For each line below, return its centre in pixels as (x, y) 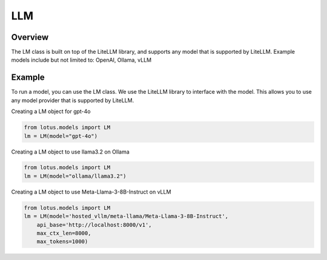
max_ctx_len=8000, (64, 233)
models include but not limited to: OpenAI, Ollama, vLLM (81, 60)
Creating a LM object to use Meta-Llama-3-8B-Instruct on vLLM (91, 192)
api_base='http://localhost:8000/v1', (94, 225)
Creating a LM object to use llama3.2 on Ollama (70, 152)
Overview (30, 37)
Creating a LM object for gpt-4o (51, 111)
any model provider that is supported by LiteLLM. (73, 100)
